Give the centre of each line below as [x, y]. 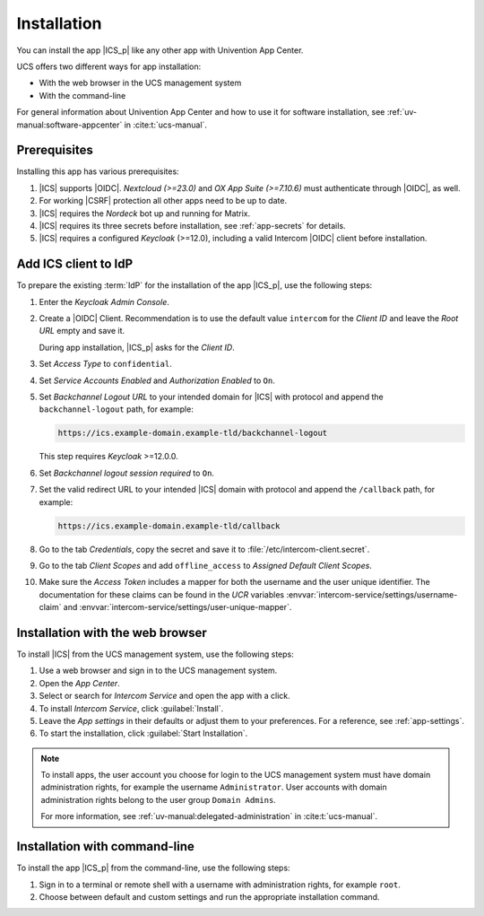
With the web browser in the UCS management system [140, 83]
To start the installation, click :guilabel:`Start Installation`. [143, 733]
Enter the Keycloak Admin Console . [104, 301]
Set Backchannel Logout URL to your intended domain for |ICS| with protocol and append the [212, 397]
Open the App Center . [79, 683]
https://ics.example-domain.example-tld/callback [169, 526]
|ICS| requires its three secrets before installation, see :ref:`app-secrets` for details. [192, 225]
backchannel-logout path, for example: [117, 409]
